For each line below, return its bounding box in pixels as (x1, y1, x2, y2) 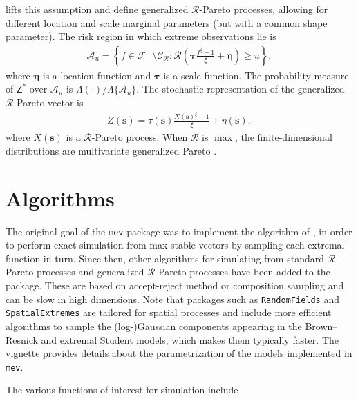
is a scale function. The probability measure (163, 68, 349, 82)
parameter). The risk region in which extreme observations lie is (6, 29, 276, 43)
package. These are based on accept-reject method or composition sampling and (6, 278, 344, 293)
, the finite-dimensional (234, 130, 332, 144)
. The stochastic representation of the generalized (136, 81, 345, 96)
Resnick (6, 332, 38, 347)
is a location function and (42, 68, 151, 82)
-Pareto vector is (13, 95, 84, 109)
